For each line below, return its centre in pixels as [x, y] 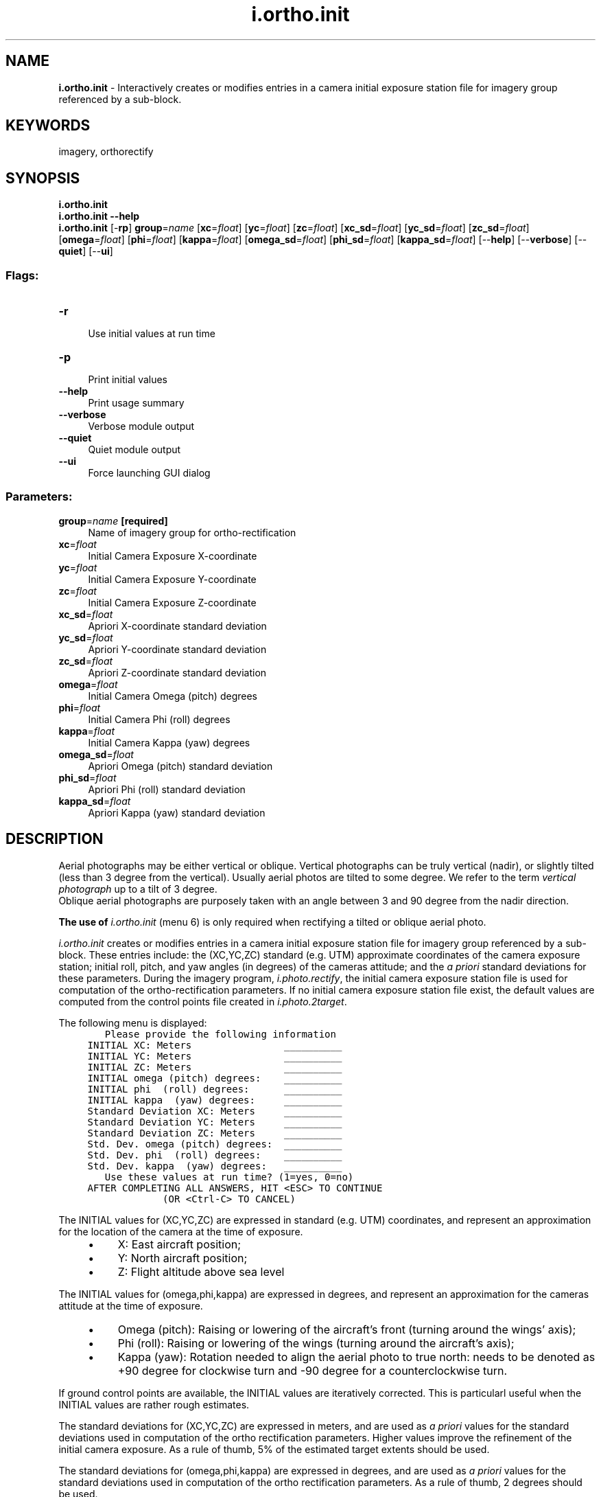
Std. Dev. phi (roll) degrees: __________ [215, 1155]
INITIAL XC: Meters [140, 1045]
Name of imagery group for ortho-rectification [192, 532]
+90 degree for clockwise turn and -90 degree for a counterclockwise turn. [313, 1370]
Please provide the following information [220, 1034]
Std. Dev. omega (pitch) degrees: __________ [215, 1144]
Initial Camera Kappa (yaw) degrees [169, 742]
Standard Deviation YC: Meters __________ [215, 1122]
